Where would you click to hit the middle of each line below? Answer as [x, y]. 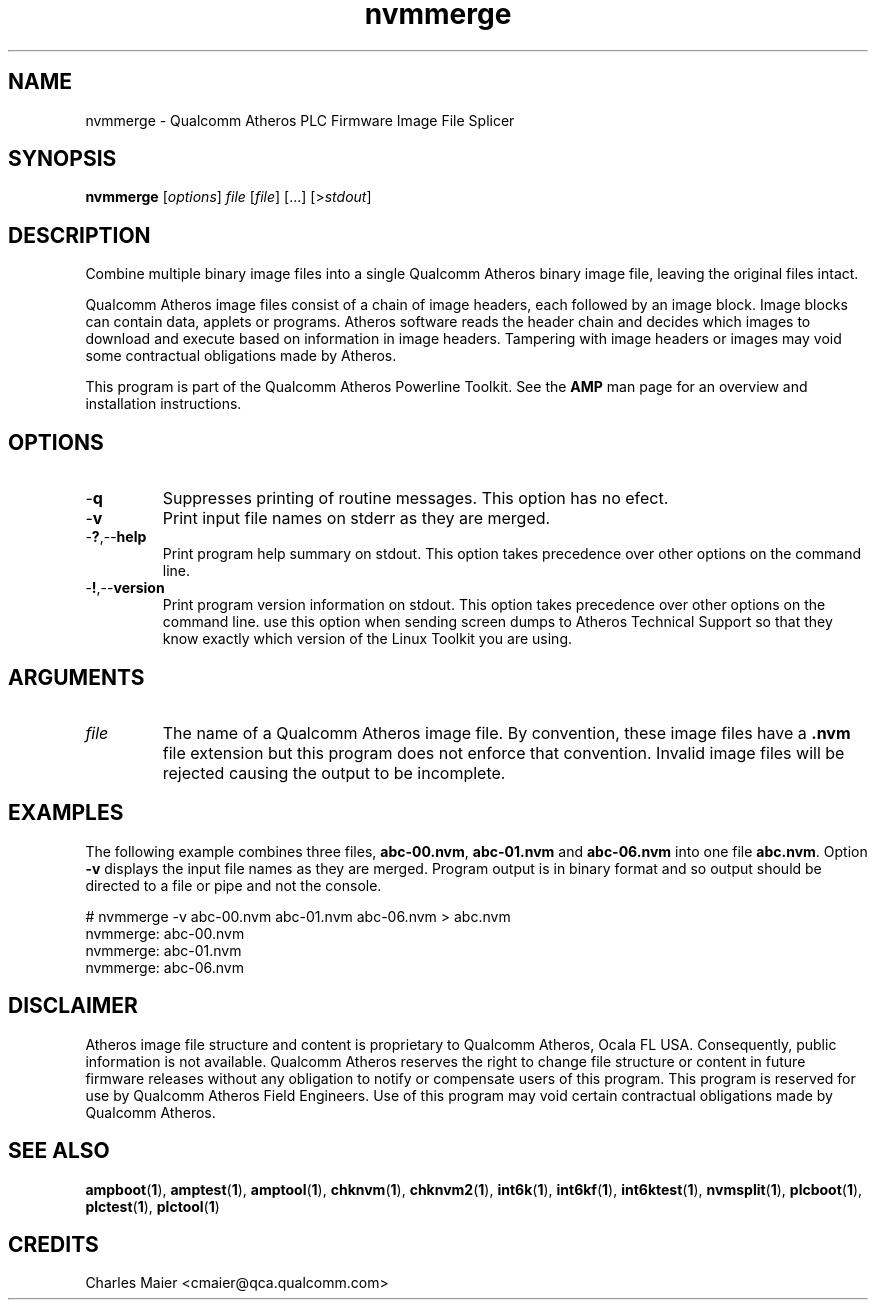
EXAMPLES [66, 813]
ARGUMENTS [76, 677]
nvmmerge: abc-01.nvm [163, 950]
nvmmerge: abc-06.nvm [164, 967]
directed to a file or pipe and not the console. [233, 885]
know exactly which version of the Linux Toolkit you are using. [367, 639]
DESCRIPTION [79, 235]
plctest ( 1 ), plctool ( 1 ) [152, 1206]
